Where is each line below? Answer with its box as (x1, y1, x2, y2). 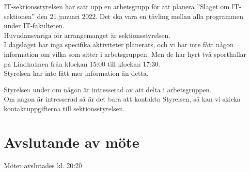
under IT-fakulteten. (4, 20, 64, 31)
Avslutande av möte (4, 132, 140, 152)
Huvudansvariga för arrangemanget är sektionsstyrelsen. (4, 30, 171, 40)
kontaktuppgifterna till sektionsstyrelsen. (4, 103, 125, 113)
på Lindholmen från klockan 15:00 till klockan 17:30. (4, 58, 160, 69)
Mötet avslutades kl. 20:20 (4, 160, 82, 170)
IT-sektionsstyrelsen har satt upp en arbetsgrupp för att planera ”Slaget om (4, 1, 230, 11)
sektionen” (4, 11, 35, 21)
